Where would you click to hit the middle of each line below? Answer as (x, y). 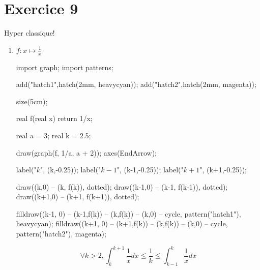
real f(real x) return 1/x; (54, 118)
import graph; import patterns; (65, 67)
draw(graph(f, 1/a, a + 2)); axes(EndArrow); (86, 152)
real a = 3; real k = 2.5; (53, 135)
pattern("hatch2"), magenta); (61, 234)
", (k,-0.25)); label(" (70, 170)
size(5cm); (32, 101)
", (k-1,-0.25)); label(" (150, 170)
